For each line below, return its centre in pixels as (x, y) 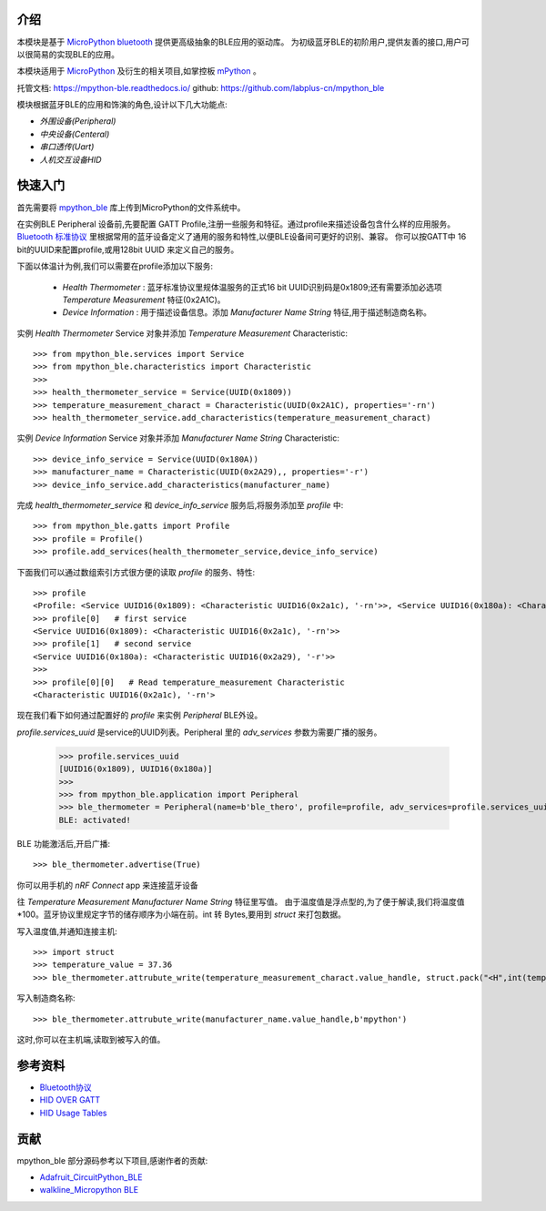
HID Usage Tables (73, 1113)
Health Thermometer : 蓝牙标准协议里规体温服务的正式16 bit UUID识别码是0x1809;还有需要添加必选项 (253, 287)
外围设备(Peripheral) (78, 121)
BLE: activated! (95, 820)
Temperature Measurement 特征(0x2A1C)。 (144, 300)
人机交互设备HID (71, 159)
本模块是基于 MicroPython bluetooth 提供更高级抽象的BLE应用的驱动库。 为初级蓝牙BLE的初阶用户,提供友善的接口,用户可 (243, 42)
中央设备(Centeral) (75, 134)
